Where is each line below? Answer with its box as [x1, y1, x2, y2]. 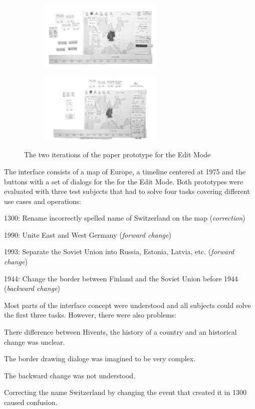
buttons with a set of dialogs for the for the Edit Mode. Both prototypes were [4, 176, 243, 186]
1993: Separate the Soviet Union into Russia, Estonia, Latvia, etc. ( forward [4, 246, 234, 257]
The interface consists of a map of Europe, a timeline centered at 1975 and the [4, 166, 245, 176]
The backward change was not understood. [4, 370, 135, 380]
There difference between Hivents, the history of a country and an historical [4, 327, 237, 337]
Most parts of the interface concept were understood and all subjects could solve [4, 299, 251, 310]
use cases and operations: [4, 195, 81, 206]
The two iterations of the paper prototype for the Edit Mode [24, 149, 211, 160]
